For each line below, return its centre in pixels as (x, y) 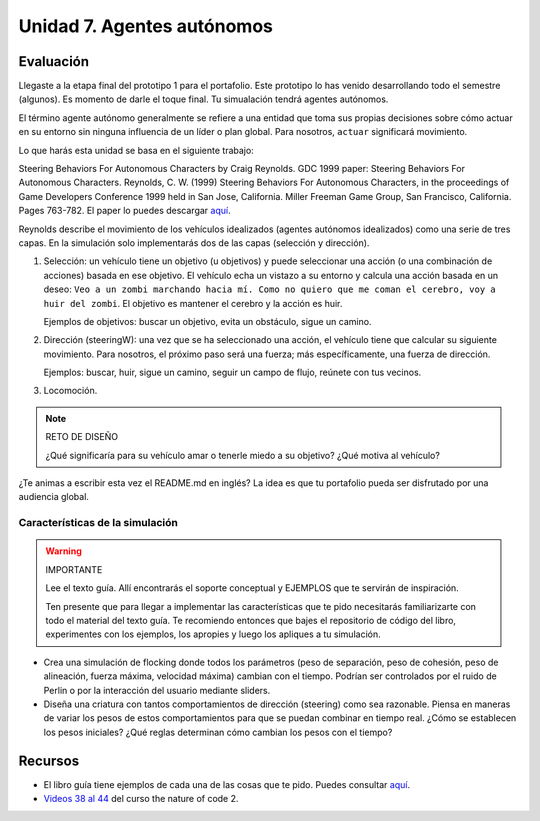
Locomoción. (70, 391)
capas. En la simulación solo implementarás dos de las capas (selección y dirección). (194, 242)
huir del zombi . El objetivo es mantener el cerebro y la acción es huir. (193, 303)
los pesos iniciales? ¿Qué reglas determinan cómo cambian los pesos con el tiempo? (218, 732)
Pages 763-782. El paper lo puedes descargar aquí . (124, 211)
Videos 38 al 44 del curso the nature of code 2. (141, 798)
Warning (63, 551)
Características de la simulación (98, 523)
